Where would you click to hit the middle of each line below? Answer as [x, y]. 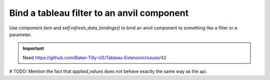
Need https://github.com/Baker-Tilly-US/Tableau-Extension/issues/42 [94, 58]
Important [33, 48]
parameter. [20, 34]
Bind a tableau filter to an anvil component [99, 13]
